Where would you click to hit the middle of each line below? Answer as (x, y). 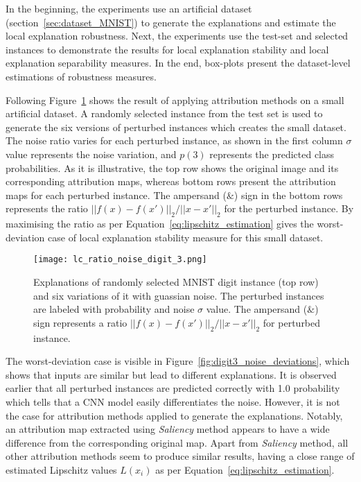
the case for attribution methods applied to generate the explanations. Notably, (174, 415)
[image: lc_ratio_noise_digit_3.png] (120, 260)
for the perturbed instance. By (289, 208)
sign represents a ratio (80, 322)
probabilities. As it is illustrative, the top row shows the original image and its (172, 167)
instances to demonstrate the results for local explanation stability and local (167, 49)
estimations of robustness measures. (81, 76)
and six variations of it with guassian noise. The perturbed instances (179, 295)
